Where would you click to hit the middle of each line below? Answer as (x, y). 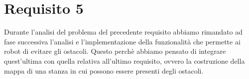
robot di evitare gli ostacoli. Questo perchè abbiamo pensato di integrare (115, 51)
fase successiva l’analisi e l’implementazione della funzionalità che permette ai (122, 41)
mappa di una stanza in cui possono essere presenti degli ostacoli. (104, 70)
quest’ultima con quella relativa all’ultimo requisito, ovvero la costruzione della (124, 60)
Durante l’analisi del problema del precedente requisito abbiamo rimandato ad (123, 32)
